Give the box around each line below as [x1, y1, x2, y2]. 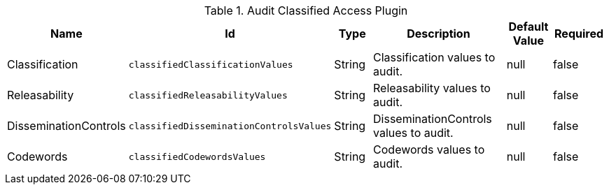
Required [554, 27, 604, 41]
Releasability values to [373, 81, 491, 95]
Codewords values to [373, 142, 485, 156]
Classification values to [373, 50, 496, 64]
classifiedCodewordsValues [128, 151, 266, 162]
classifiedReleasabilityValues [128, 89, 288, 101]
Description [407, 27, 470, 41]
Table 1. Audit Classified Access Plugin [204, 3, 408, 17]
